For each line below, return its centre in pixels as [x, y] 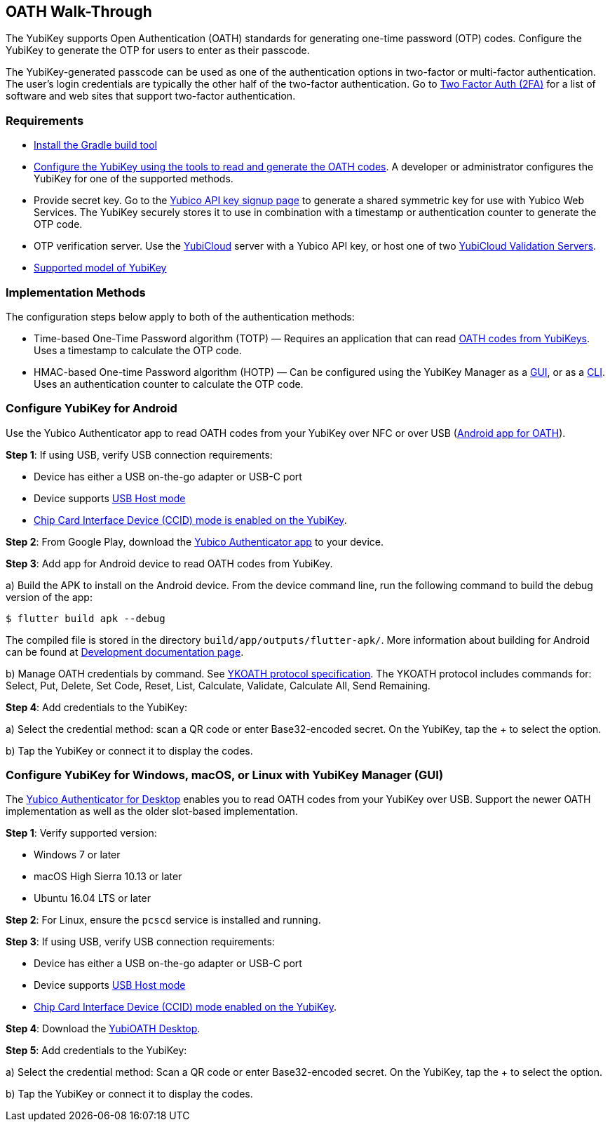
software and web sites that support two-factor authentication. [151, 96]
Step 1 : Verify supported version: [81, 833]
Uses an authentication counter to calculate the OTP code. [169, 384]
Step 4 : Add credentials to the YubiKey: [97, 707]
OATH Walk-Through [79, 12]
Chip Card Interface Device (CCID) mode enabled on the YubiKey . [185, 1007]
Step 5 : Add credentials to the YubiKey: [96, 1051]
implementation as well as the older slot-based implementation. [152, 811]
